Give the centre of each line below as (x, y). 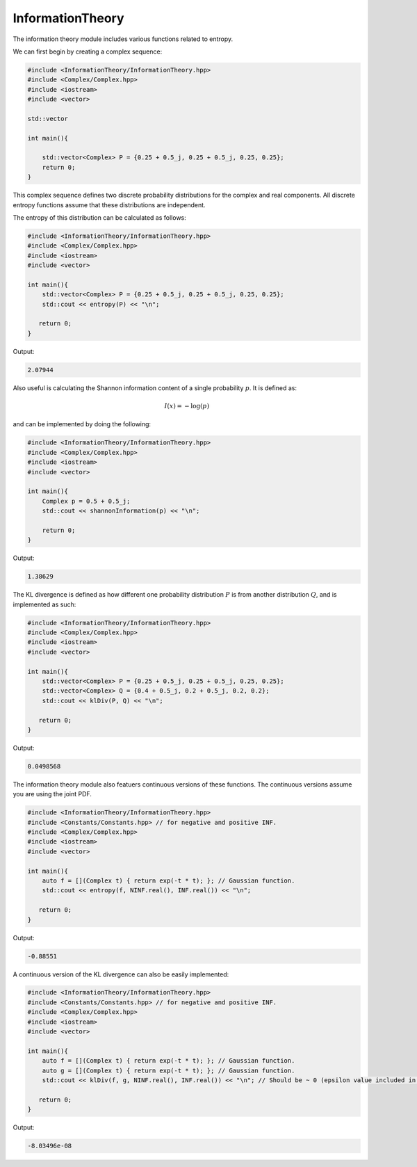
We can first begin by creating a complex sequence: (88, 51)
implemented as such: (44, 604)
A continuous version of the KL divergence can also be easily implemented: (121, 974)
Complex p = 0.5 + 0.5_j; (86, 501)
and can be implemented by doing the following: (82, 424)
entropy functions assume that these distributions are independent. (109, 204)
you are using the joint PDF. (52, 794)
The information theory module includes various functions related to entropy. (123, 39)
